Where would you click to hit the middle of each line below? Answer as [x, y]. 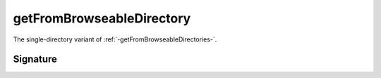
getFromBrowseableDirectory [102, 18]
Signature [35, 59]
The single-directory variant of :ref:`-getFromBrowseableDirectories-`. [115, 39]
